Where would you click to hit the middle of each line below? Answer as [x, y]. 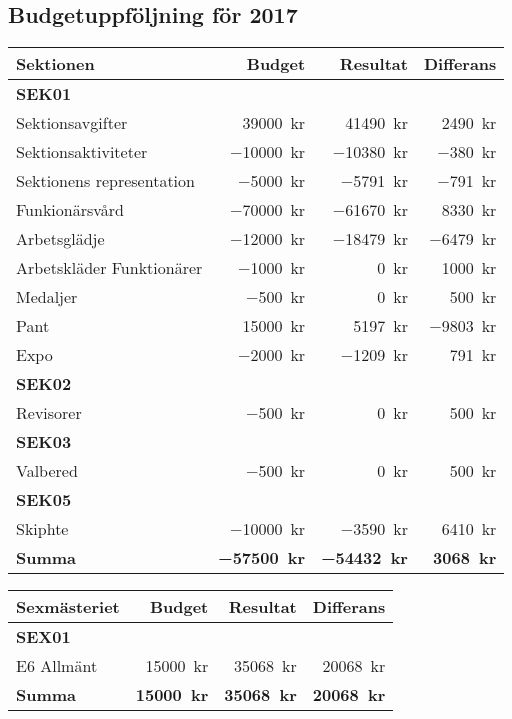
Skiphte [42, 529]
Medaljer [47, 297]
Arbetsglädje [60, 239]
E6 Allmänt [57, 666]
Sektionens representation [105, 181]
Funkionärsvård [70, 210]
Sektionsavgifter [72, 123]
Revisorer [49, 413]
